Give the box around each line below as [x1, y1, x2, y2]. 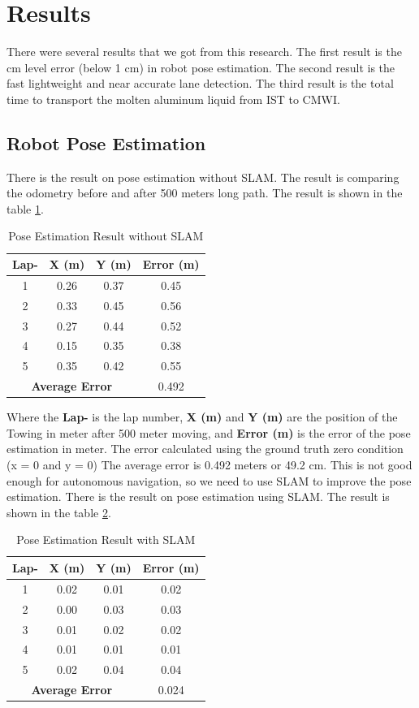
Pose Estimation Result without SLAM [8, 227, 204, 244]
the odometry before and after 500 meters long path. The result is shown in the [6, 184, 403, 201]
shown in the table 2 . [6, 503, 111, 520]
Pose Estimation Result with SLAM [16, 531, 196, 548]
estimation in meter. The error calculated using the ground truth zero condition [6, 440, 404, 457]
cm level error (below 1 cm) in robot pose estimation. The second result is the [6, 58, 395, 76]
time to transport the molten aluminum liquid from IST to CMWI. [6, 90, 340, 107]
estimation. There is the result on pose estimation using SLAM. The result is [6, 488, 390, 505]
